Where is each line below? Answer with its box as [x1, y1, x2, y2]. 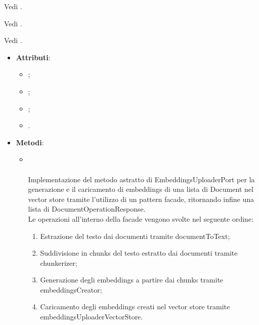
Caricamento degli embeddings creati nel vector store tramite [40, 301, 230, 312]
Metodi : [16, 137, 44, 147]
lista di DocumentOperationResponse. [28, 204, 146, 214]
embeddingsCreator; [40, 284, 102, 295]
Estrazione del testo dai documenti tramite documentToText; [40, 230, 230, 241]
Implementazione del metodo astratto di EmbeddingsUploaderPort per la [28, 174, 255, 184]
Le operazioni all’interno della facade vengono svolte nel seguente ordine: [28, 213, 253, 224]
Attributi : [16, 52, 51, 62]
